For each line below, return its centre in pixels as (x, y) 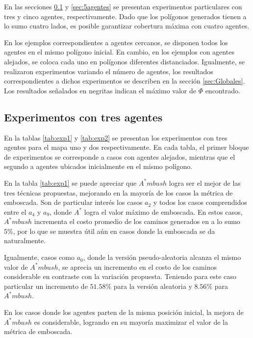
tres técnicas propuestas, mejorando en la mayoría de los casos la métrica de (118, 192)
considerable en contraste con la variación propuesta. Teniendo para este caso (120, 276)
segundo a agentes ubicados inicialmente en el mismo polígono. (98, 166)
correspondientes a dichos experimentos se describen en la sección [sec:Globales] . (125, 81)
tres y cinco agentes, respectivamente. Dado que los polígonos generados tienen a (125, 16)
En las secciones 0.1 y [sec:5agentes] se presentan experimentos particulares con (123, 6)
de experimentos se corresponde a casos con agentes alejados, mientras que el (120, 156)
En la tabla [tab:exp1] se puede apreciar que (70, 183)
